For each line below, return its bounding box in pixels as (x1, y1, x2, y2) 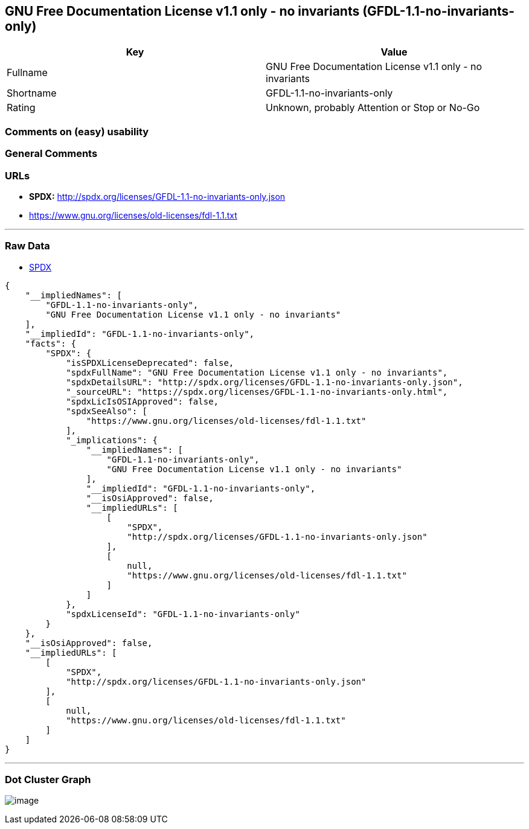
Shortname (7, 87, 57, 100)
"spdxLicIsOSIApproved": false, (66, 396, 219, 406)
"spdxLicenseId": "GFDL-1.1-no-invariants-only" (66, 609, 300, 619)
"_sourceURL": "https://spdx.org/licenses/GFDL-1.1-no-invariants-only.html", (66, 386, 448, 397)
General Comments (5, 147, 98, 160)
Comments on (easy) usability (5, 125, 149, 138)
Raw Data (5, 240, 50, 252)
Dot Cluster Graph (5, 773, 91, 786)
